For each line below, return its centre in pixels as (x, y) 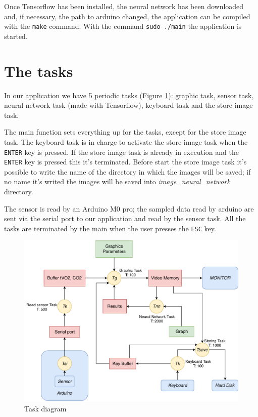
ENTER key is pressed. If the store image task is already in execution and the (121, 152)
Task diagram (45, 409)
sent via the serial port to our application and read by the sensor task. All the (125, 218)
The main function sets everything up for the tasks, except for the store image (125, 132)
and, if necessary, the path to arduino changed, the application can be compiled (127, 16)
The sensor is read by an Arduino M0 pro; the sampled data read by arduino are (129, 208)
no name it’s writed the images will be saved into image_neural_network (117, 181)
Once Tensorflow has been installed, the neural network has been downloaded (124, 6)
